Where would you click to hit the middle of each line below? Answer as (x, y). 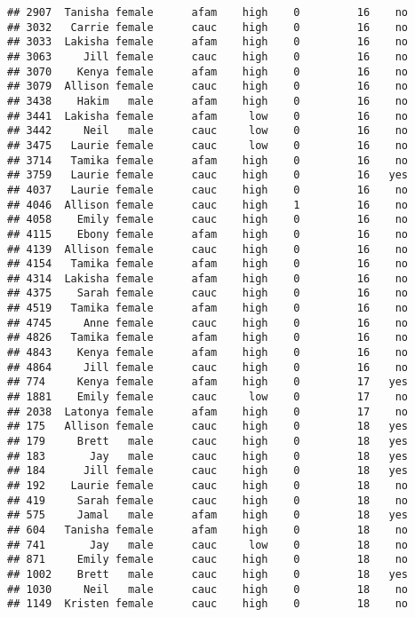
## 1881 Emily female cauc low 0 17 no (208, 397)
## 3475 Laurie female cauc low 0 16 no (208, 145)
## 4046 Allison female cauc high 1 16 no (208, 205)
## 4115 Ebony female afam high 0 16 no (208, 234)
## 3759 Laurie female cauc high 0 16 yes (208, 175)
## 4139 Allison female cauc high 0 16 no (208, 249)
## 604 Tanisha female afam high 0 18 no (208, 530)
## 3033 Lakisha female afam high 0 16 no (208, 42)
